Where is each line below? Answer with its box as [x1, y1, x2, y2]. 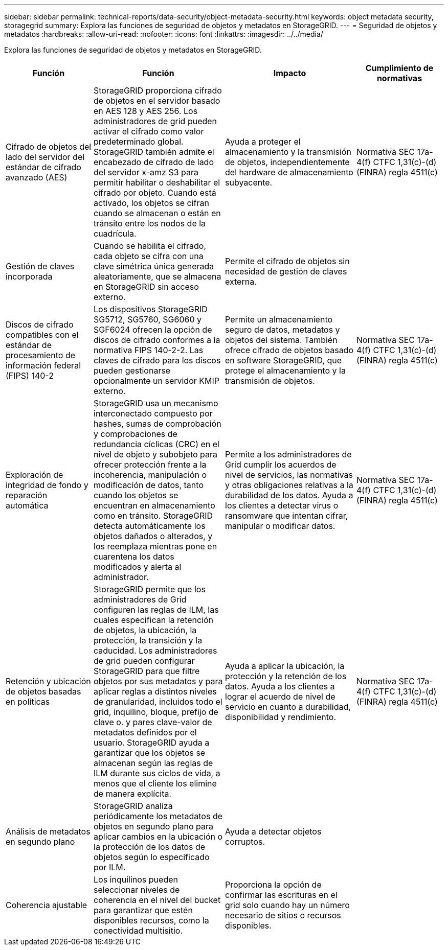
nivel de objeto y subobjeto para [94, 449, 218, 459]
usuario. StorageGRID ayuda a [94, 737, 210, 748]
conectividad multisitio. [94, 925, 183, 936]
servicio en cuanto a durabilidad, [225, 702, 351, 712]
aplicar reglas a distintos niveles [94, 686, 217, 697]
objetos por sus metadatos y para [94, 676, 223, 686]
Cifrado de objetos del [6, 142, 92, 152]
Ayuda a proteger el [225, 136, 301, 147]
